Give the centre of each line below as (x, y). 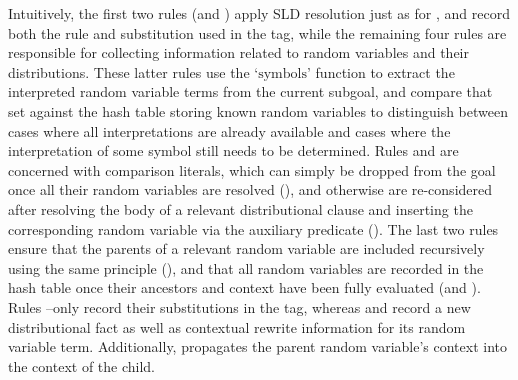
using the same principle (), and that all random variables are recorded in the (246, 267)
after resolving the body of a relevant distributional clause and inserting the (240, 208)
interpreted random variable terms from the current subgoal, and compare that (250, 91)
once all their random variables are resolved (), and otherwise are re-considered (250, 189)
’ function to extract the (381, 71)
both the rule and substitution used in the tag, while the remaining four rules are (257, 32)
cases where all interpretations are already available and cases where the (229, 130)
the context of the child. (81, 365)
